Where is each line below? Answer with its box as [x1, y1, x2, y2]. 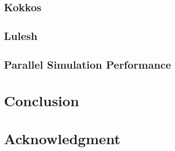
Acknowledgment [4, 128, 120, 148]
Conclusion [4, 90, 79, 110]
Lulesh [4, 28, 38, 43]
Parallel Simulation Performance [4, 57, 171, 72]
